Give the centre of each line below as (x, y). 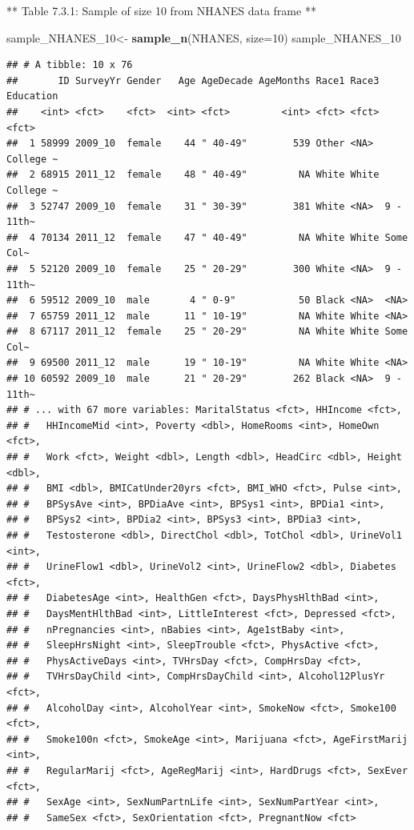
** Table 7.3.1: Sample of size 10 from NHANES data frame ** (161, 10)
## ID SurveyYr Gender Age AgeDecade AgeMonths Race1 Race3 (193, 80)
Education (32, 96)
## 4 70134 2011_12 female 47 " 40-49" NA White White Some (207, 237)
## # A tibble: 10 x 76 (70, 65)
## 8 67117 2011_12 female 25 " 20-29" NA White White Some (207, 332)
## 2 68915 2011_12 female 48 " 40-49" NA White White (193, 175)
